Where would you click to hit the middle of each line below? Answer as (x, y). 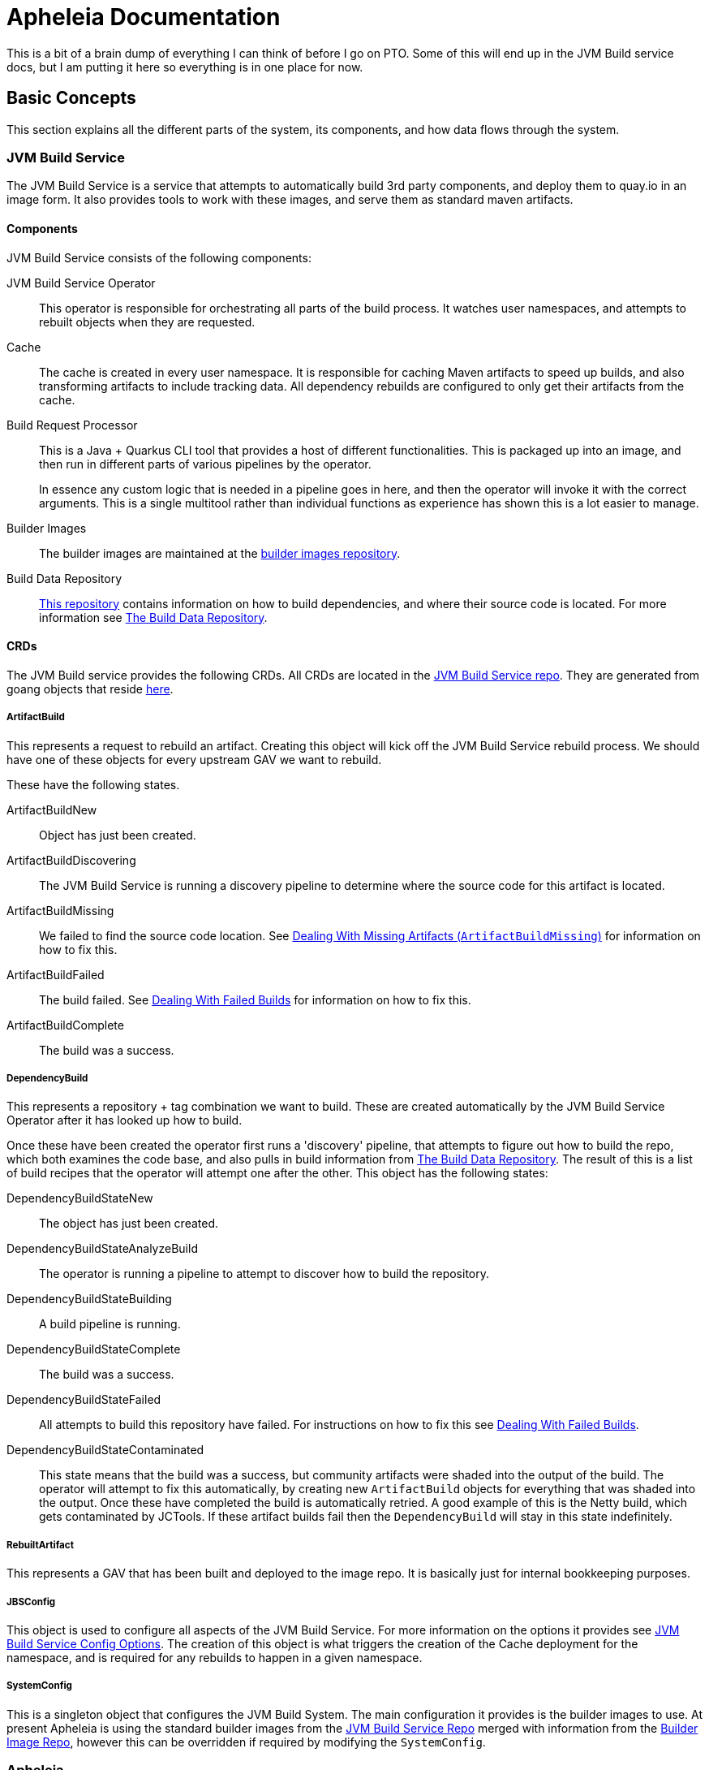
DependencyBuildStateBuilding (89, 1299)
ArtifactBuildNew (52, 809)
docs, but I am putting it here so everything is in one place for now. (185, 67)
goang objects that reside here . (90, 689)
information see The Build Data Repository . (153, 617)
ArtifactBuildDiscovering (71, 860)
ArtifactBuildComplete (65, 1025)
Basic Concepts (71, 98)
